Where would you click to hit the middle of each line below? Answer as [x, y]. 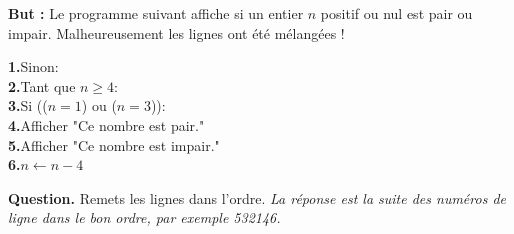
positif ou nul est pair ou [396, 13]
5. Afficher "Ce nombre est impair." [114, 144]
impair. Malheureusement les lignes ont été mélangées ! [176, 32]
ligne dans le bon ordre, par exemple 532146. [144, 217]
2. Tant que [42, 85]
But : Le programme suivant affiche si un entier [156, 13]
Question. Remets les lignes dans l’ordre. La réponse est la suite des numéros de [257, 197]
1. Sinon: [33, 66]
